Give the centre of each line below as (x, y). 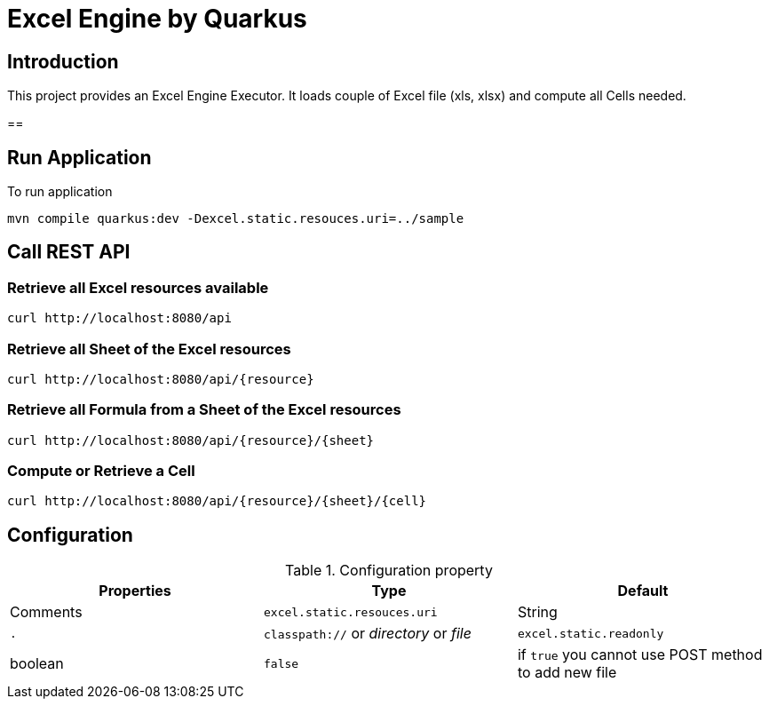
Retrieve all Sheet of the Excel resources (149, 349)
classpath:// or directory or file (367, 634)
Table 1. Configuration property (389, 571)
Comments (46, 612)
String (537, 612)
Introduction (63, 61)
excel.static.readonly (591, 633)
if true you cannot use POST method (640, 655)
